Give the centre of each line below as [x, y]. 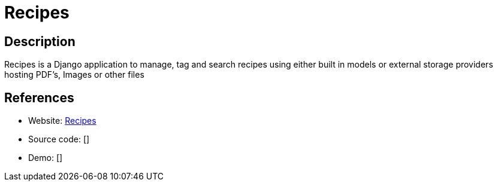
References [39, 97]
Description [40, 41]
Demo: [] [46, 158]
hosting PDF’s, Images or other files [74, 75]
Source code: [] [59, 139]
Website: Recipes [62, 121]
